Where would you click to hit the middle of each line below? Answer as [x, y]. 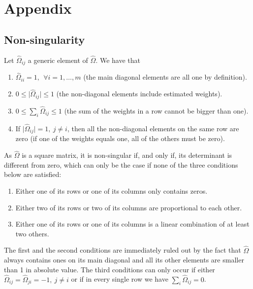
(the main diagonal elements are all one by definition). [165, 77]
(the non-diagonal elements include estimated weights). [139, 94]
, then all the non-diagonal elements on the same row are [153, 128]
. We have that [118, 60]
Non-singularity [45, 39]
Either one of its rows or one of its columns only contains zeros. [111, 191]
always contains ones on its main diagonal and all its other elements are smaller [124, 260]
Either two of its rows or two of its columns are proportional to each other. [129, 207]
